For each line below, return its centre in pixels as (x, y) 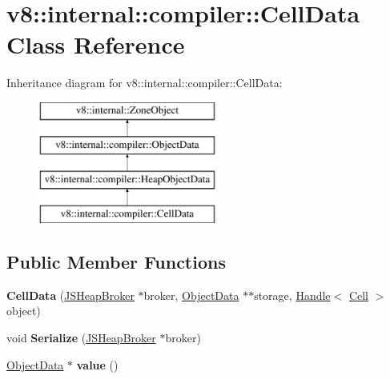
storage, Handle (292, 295)
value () (97, 364)
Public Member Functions (116, 262)
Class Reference (96, 44)
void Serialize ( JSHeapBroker (81, 338)
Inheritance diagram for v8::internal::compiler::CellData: (145, 83)
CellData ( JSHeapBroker (70, 295)
